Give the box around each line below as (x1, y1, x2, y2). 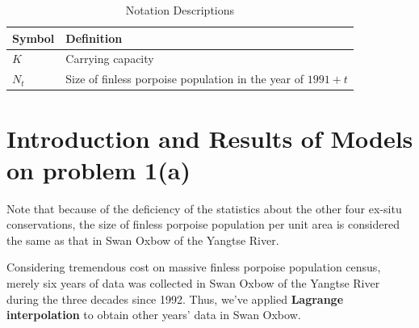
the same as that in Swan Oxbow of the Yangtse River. (6, 231, 279, 248)
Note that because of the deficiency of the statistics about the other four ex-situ (6, 200, 402, 217)
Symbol (12, 29, 55, 46)
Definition (65, 29, 123, 46)
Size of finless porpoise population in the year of (65, 70, 304, 87)
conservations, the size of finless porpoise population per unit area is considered (6, 216, 400, 233)
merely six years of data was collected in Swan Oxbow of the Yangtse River (6, 275, 380, 292)
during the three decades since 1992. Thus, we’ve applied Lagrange (6, 290, 344, 307)
